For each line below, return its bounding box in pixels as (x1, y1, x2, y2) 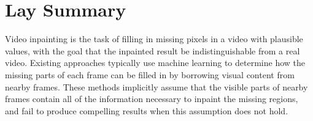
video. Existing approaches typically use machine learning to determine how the (5, 56, 305, 69)
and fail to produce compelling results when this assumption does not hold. (5, 104, 288, 117)
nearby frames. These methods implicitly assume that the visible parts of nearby (5, 80, 308, 93)
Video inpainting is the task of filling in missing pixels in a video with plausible (5, 32, 303, 45)
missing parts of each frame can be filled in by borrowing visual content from (5, 68, 295, 81)
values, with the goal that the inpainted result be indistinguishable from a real (5, 44, 300, 57)
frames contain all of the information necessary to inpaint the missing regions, (5, 92, 298, 105)
